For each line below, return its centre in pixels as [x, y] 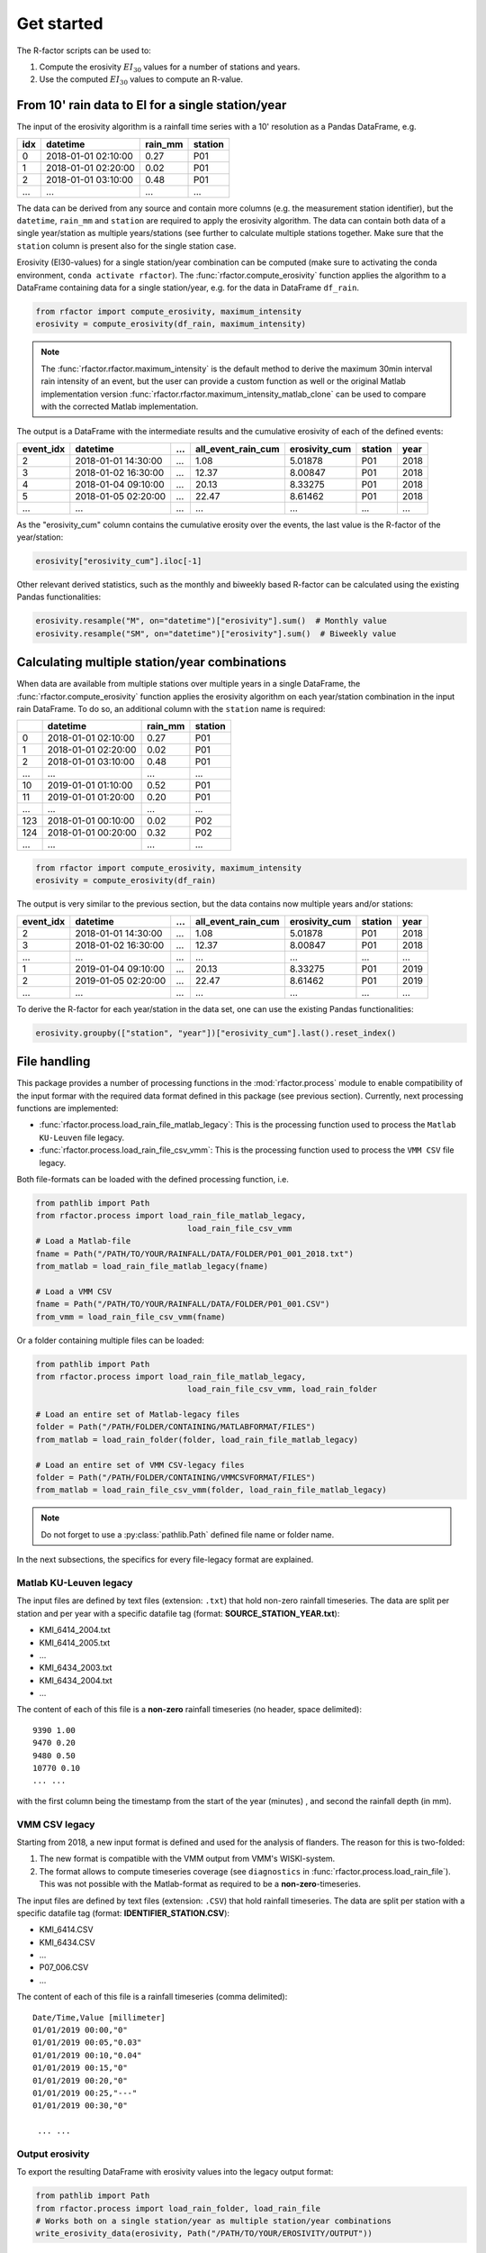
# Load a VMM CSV [74, 1291]
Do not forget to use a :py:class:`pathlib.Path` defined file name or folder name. [188, 1534]
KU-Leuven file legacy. [82, 1137]
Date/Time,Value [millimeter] [99, 2017]
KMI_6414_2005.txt [75, 1642]
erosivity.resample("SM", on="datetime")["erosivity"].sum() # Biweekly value [216, 634]
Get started [60, 23]
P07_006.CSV [64, 1967]
